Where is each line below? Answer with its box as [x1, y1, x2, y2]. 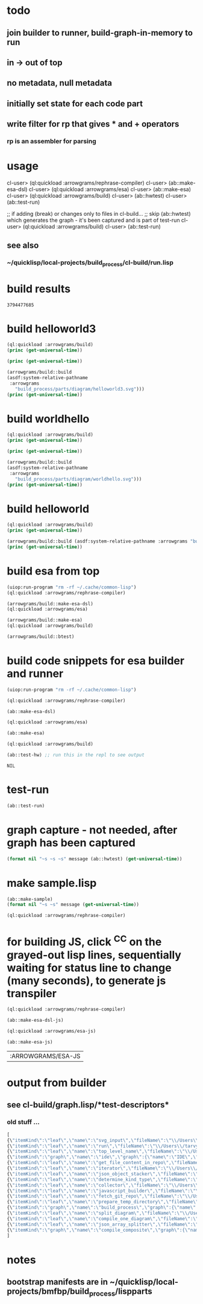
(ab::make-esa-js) [7, 1039, 53, 1045]
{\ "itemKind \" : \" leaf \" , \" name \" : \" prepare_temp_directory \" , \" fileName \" [7, 1199, 199, 1205]
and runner [7, 667, 64, 681]
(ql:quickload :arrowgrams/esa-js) [7, 1028, 96, 1035]
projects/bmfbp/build [7, 1286, 90, 1296]
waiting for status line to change [7, 961, 172, 974]
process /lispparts [89, 1286, 152, 1298]
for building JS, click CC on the [7, 933, 162, 949]
